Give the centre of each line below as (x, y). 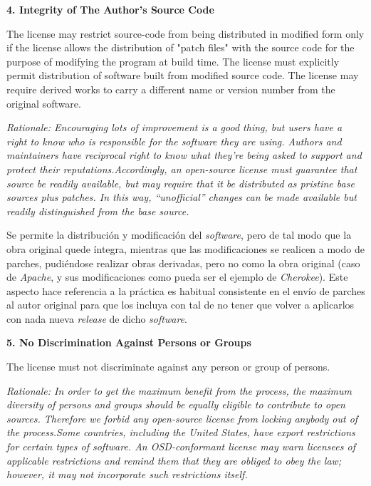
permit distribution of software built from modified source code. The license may (183, 75)
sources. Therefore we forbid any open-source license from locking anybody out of (182, 418)
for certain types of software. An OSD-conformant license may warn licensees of (181, 446)
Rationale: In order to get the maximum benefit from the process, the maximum (179, 390)
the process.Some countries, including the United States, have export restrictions (181, 432)
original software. (44, 103)
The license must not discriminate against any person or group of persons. (168, 367)
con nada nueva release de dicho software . (97, 318)
